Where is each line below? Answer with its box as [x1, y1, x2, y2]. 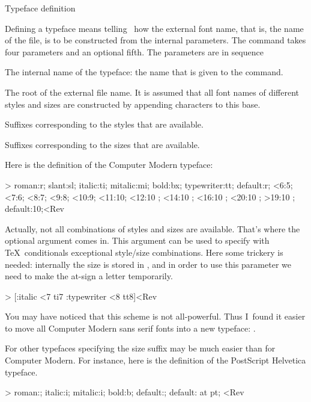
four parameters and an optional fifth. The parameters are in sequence [5, 45, 264, 58]
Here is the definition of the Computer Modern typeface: [5, 158, 213, 171]
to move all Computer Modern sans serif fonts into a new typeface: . [5, 321, 256, 334]
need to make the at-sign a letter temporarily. [5, 270, 173, 282]
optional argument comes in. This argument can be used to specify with [5, 234, 270, 247]
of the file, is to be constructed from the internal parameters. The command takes [5, 34, 306, 46]
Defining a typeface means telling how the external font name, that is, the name [5, 22, 304, 34]
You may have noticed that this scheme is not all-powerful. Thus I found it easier [5, 310, 306, 323]
